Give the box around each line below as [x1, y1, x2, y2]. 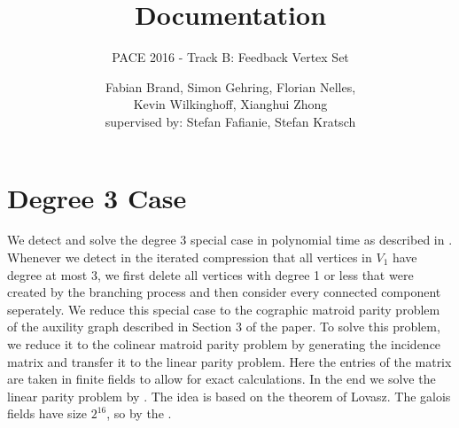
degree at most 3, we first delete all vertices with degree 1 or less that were [7, 265, 414, 284]
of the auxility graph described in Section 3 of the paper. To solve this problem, [7, 317, 440, 336]
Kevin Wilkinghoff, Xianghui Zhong [133, 95, 328, 113]
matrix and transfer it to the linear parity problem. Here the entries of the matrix [7, 352, 452, 370]
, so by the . [106, 404, 172, 423]
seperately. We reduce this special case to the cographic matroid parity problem [7, 300, 440, 318]
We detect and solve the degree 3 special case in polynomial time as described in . [7, 230, 453, 249]
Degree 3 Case [7, 179, 187, 215]
